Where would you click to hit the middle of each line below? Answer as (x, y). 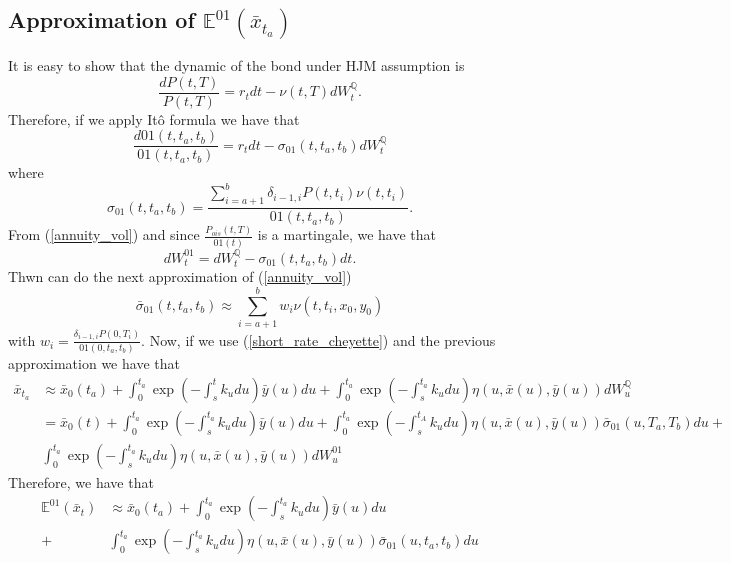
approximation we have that (94, 363)
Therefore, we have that (81, 481)
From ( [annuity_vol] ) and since (104, 234)
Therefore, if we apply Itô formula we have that (154, 118)
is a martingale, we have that (346, 234)
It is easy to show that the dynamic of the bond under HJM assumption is (236, 65)
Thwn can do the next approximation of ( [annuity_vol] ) (180, 276)
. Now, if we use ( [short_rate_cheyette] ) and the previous (318, 339)
